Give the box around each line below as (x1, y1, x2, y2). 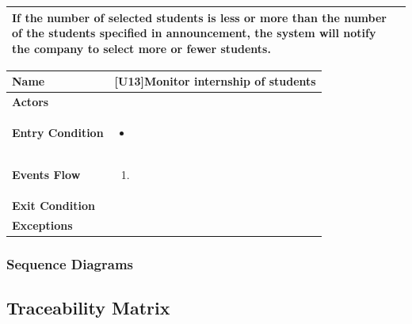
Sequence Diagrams (6, 253, 133, 273)
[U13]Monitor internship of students (114, 73, 316, 90)
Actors (12, 93, 49, 110)
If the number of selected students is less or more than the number (12, 9, 387, 25)
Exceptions (12, 216, 73, 233)
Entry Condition (12, 124, 104, 140)
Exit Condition (12, 196, 95, 213)
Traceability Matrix (6, 295, 170, 319)
